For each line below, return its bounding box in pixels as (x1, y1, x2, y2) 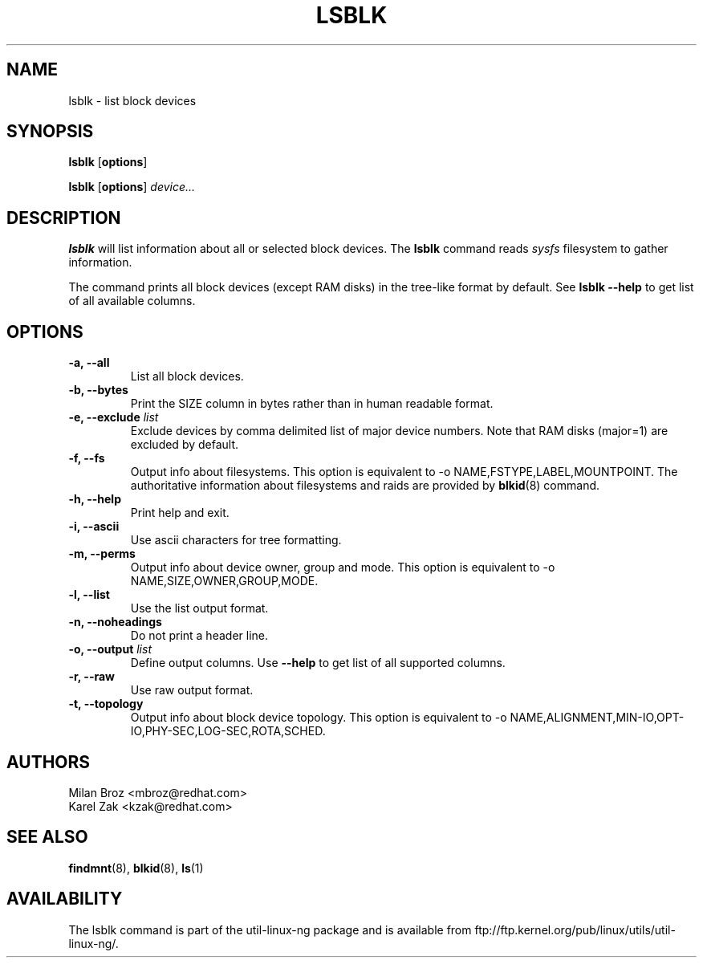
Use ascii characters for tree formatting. (130, 533, 342, 547)
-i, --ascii (68, 519, 120, 534)
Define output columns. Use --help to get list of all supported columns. (130, 656, 506, 670)
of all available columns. (68, 294, 196, 308)
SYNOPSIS (6, 121, 94, 142)
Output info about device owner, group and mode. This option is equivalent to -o (130, 560, 555, 575)
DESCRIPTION (6, 207, 121, 228)
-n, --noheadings (68, 615, 162, 629)
